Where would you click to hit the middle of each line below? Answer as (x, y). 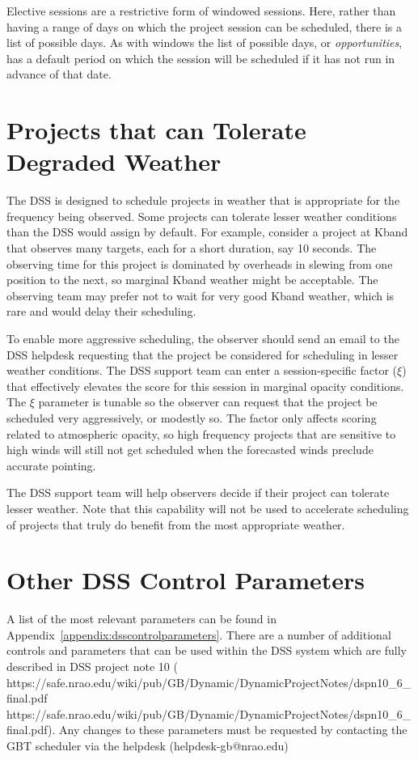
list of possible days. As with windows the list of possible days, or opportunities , (205, 42)
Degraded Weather (114, 161)
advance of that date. (59, 74)
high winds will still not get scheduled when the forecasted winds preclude (190, 450)
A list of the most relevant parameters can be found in (141, 619)
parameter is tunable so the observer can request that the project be (208, 402)
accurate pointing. (51, 465)
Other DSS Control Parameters (186, 580)
